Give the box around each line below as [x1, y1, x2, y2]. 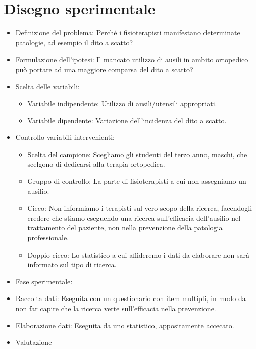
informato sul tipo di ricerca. [27, 259, 117, 270]
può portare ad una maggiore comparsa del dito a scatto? [15, 64, 193, 74]
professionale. [27, 232, 69, 243]
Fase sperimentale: [15, 276, 73, 286]
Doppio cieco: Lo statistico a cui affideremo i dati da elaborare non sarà [27, 249, 250, 260]
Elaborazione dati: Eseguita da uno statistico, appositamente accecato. [15, 320, 234, 330]
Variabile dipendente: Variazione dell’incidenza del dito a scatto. [27, 115, 227, 125]
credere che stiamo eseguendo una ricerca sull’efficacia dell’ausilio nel [27, 212, 241, 223]
